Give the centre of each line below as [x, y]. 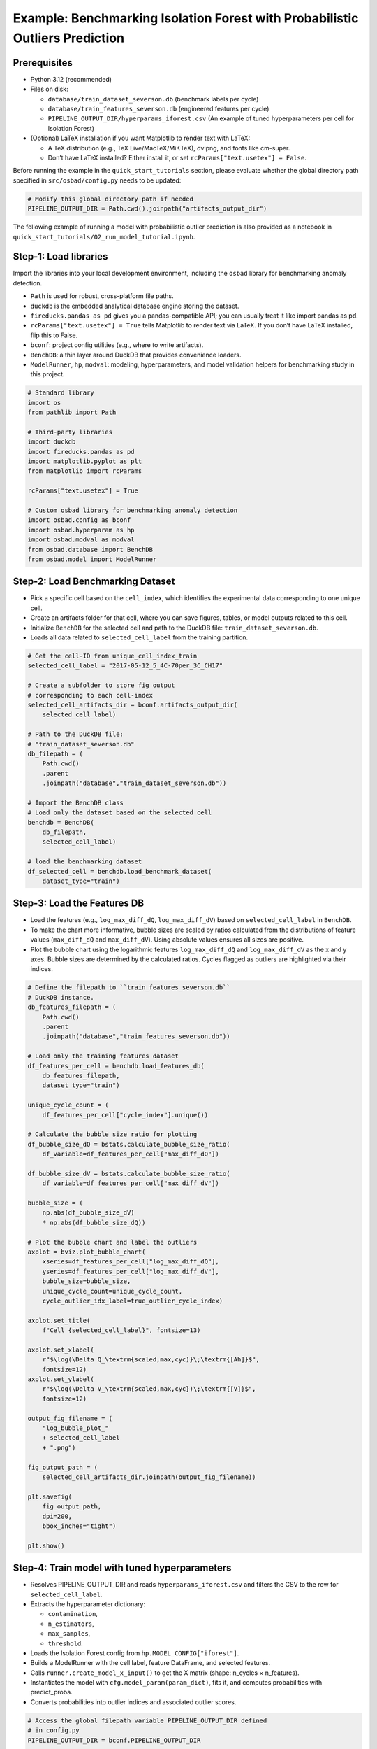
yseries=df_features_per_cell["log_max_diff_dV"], [131, 1271]
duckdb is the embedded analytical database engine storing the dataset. [135, 306]
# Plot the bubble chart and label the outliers [112, 1242]
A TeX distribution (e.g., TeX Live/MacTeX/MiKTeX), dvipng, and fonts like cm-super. [169, 148]
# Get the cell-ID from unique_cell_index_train [112, 656]
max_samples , [69, 1634]
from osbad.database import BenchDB [90, 550]
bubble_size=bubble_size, [87, 1281]
